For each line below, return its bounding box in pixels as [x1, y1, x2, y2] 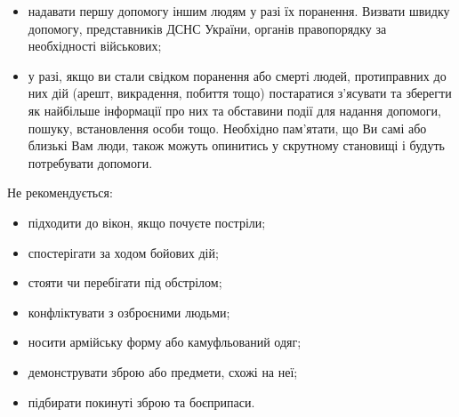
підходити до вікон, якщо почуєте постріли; [28, 213, 266, 231]
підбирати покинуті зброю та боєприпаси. [28, 392, 255, 411]
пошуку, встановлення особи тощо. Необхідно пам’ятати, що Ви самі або [28, 118, 427, 137]
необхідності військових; [28, 36, 162, 55]
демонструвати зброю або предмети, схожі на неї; [28, 362, 298, 381]
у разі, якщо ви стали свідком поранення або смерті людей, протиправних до [28, 66, 447, 84]
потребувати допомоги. [28, 153, 153, 172]
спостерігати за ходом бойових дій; [28, 243, 219, 261]
